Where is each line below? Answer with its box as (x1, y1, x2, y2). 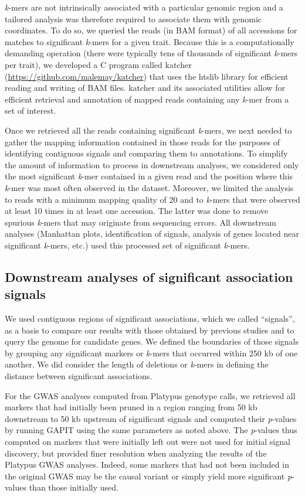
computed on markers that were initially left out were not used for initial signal (5, 435, 290, 447)
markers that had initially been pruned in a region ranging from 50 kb (5, 401, 257, 413)
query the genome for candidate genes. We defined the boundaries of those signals (5, 335, 299, 348)
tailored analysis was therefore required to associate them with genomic (5, 12, 262, 25)
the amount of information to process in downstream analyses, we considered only (5, 158, 299, 171)
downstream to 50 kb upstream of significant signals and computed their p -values (5, 412, 297, 424)
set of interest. (5, 104, 56, 117)
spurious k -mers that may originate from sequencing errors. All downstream (5, 216, 277, 228)
